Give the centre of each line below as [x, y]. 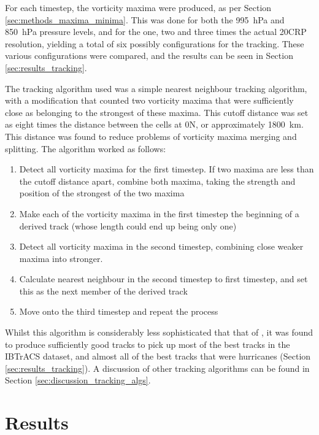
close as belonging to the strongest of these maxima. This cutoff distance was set [157, 112]
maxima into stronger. [61, 258]
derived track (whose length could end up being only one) [128, 225]
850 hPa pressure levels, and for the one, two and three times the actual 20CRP [156, 32]
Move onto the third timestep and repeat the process [119, 311]
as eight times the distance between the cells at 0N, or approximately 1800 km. [154, 124]
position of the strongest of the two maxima [102, 193]
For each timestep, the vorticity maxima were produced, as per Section [138, 7]
